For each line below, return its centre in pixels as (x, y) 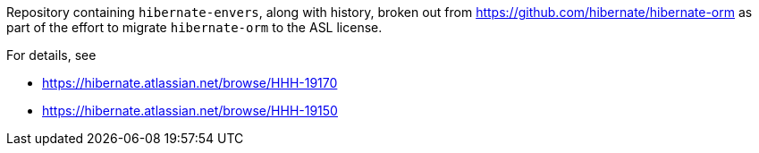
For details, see (51, 55)
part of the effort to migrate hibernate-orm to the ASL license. (194, 27)
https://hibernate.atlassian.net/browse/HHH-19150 (190, 110)
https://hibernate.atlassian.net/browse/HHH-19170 (190, 83)
